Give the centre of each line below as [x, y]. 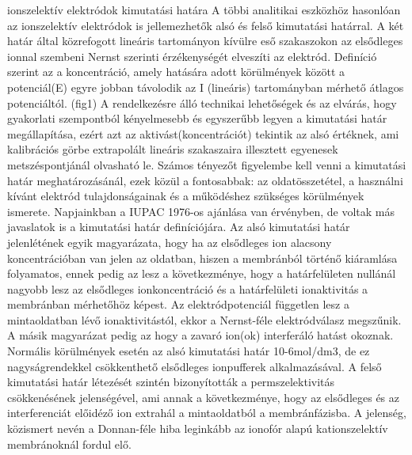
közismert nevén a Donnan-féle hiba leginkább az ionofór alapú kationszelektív [198, 428]
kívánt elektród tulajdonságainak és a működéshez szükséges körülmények [186, 196]
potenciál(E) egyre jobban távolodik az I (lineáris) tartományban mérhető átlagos [206, 87]
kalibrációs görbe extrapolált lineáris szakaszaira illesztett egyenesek [173, 149]
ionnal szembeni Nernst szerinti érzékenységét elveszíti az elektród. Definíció [192, 56]
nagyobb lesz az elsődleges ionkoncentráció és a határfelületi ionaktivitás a [188, 288]
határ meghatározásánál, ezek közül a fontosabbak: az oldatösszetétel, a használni [205, 180]
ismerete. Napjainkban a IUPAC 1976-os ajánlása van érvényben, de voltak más [201, 211]
